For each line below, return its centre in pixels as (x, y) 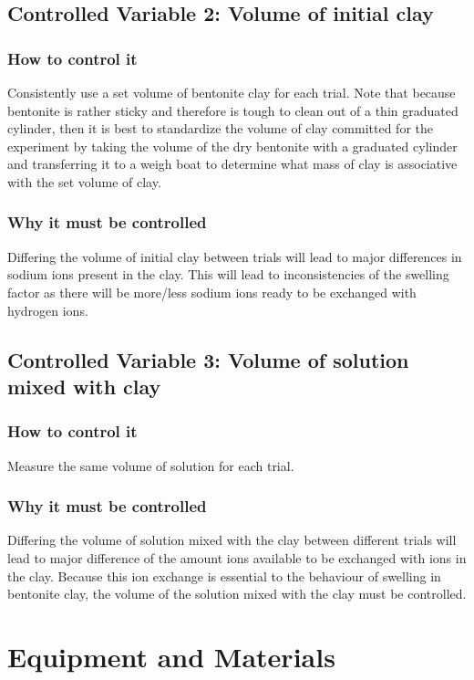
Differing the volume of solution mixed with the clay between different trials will (232, 540)
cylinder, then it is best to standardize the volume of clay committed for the (220, 128)
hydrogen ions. (48, 310)
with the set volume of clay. (84, 181)
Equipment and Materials (171, 656)
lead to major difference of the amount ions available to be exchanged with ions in (237, 557)
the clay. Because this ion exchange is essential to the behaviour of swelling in (224, 575)
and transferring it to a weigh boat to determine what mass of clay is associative (232, 164)
